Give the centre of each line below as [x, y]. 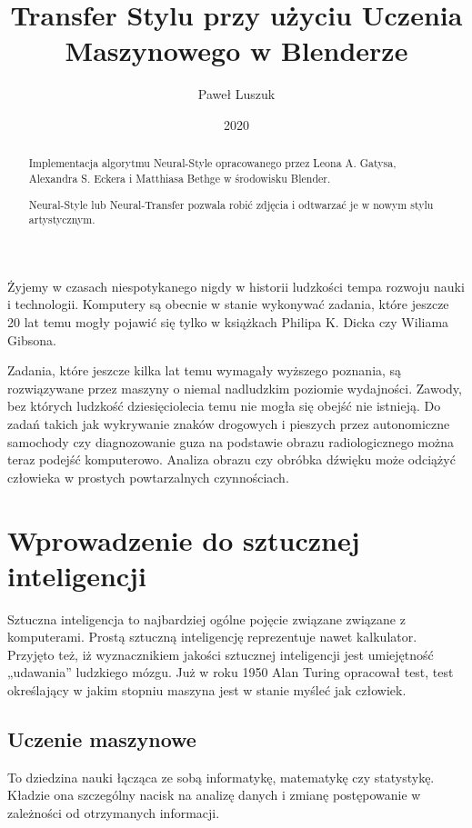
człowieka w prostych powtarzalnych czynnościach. [148, 477]
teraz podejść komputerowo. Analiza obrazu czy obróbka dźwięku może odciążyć [231, 459]
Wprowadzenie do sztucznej [184, 539]
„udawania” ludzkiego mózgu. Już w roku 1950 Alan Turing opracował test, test [231, 672]
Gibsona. [32, 339]
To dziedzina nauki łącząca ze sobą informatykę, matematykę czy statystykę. [221, 777]
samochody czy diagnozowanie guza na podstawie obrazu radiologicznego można [231, 441]
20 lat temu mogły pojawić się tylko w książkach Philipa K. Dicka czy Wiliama [228, 322]
